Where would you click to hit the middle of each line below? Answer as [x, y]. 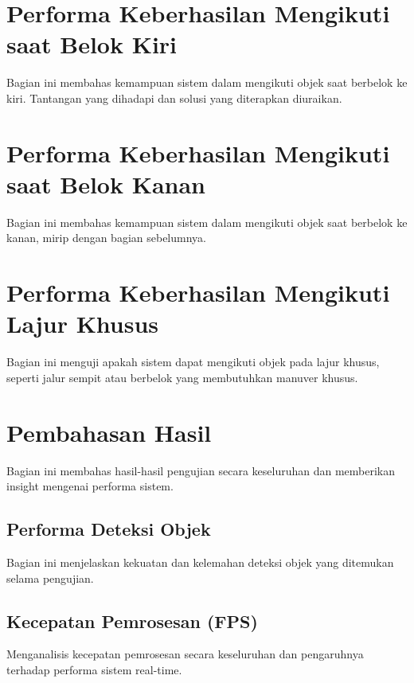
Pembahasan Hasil [109, 432]
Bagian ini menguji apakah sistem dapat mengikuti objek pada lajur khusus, [193, 362]
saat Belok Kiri [92, 44]
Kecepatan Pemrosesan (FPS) [132, 621]
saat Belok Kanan [106, 183]
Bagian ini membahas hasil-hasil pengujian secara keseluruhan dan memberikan [201, 470]
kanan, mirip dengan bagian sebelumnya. [106, 238]
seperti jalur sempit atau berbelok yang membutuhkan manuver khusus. [182, 377]
